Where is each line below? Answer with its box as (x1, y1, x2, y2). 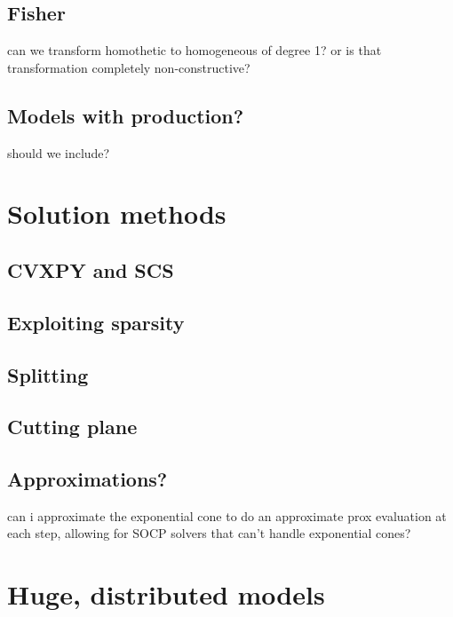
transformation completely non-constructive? (7, 58, 250, 76)
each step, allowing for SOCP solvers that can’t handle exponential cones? (7, 524, 411, 542)
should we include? (7, 143, 110, 162)
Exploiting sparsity (7, 308, 185, 336)
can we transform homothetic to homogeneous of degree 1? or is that (7, 41, 382, 59)
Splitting (7, 360, 89, 388)
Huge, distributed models (7, 576, 325, 613)
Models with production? (7, 101, 244, 129)
